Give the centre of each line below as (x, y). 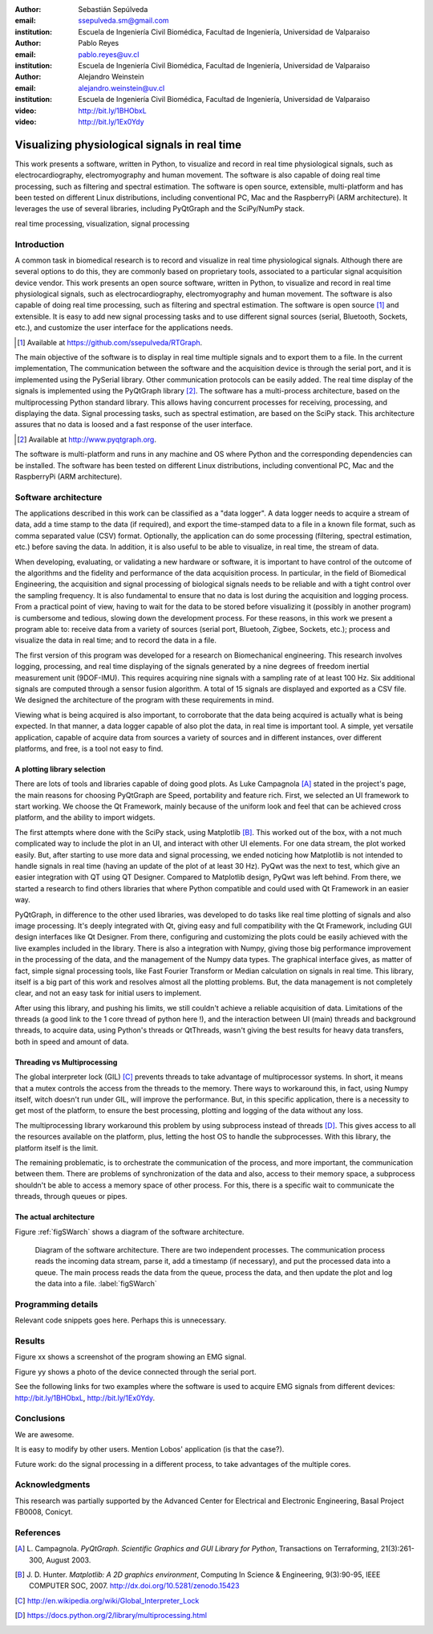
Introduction (39, 244)
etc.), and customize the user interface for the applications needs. (124, 328)
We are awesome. (45, 1434)
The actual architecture (55, 1217)
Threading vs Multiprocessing (66, 1062)
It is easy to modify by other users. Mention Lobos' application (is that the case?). (150, 1449)
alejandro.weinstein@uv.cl (121, 88)
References (38, 1532)
